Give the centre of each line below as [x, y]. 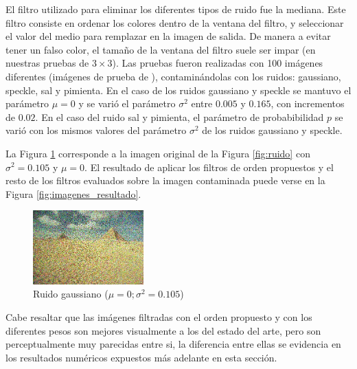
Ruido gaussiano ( [71, 294]
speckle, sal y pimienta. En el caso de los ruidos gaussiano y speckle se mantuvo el [178, 90]
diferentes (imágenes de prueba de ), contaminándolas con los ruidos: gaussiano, [173, 76]
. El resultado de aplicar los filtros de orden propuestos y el [209, 167]
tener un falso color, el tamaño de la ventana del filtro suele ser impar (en [161, 49]
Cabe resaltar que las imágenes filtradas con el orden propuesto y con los [159, 317]
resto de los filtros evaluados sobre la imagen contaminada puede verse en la [165, 180]
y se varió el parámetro [127, 103]
